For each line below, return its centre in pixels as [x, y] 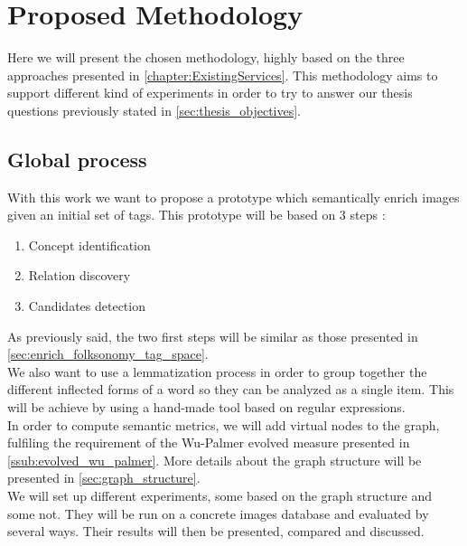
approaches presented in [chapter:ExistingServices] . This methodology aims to [223, 75]
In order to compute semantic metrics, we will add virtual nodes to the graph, [224, 424]
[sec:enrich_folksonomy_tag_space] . [108, 354]
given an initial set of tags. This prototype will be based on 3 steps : [196, 215]
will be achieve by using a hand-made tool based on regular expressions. [206, 407]
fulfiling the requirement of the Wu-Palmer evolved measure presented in [209, 442]
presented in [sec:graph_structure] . [104, 478]
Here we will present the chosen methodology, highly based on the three [206, 57]
